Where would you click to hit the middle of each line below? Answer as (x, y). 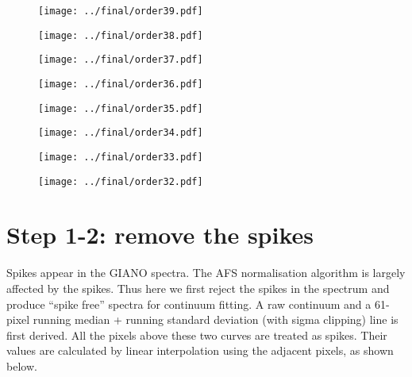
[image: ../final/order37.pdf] (121, 60)
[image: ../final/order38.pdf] (121, 35)
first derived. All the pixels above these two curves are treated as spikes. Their (197, 335)
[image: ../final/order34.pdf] (121, 133)
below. (22, 365)
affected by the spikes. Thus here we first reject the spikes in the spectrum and (198, 288)
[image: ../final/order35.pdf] (121, 108)
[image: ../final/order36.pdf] (121, 84)
